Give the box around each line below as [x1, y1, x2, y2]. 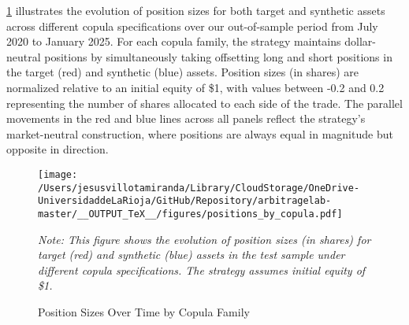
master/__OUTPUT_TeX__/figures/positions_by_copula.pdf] [38, 208, 343, 220]
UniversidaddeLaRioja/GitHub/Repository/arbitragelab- [38, 195, 332, 207]
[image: [38, 168, 78, 180]
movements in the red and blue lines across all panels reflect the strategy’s [6, 110, 366, 127]
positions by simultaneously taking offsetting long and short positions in [44, 48, 392, 65]
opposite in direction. [6, 141, 109, 157]
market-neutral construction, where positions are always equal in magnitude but [6, 125, 393, 142]
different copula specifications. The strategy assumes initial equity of [38, 261, 366, 278]
